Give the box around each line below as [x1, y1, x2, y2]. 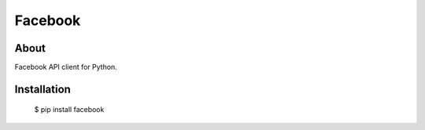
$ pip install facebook [34, 105, 105, 114]
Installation [14, 82, 71, 96]
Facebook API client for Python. [14, 63, 117, 72]
